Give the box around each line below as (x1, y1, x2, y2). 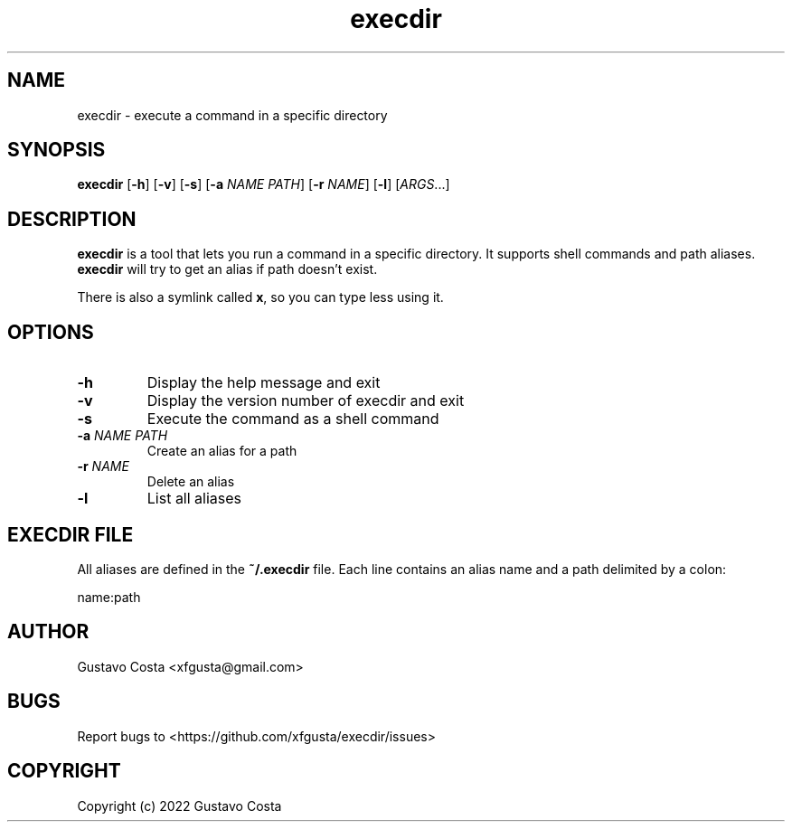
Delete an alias (146, 474, 235, 490)
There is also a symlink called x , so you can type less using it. (77, 289, 444, 306)
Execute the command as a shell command (146, 410, 439, 429)
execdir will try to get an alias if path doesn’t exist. (77, 261, 378, 278)
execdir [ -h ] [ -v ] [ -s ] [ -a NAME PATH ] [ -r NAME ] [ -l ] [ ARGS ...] (77, 176, 450, 193)
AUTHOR (7, 620, 90, 644)
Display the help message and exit (146, 373, 381, 392)
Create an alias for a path (146, 443, 297, 459)
